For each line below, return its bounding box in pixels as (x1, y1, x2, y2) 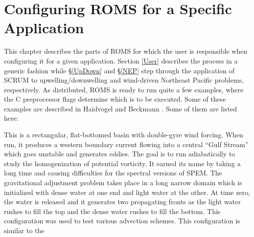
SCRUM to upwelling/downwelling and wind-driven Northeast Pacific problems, (4, 75, 244, 85)
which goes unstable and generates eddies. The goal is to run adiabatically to (4, 149, 235, 159)
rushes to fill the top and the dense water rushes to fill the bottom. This (4, 206, 221, 216)
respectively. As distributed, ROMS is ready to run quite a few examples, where (4, 84, 244, 94)
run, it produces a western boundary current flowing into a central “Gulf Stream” (4, 139, 249, 149)
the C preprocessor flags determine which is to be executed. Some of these (4, 94, 226, 104)
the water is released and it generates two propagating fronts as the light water (4, 196, 241, 207)
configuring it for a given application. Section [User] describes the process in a (4, 55, 238, 65)
